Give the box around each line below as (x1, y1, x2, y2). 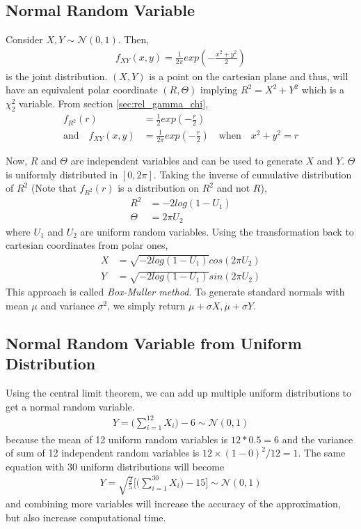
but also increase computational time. (6, 509, 166, 524)
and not (216, 181, 250, 195)
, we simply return (107, 298, 186, 312)
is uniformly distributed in (6, 167, 118, 181)
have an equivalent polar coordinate (6, 82, 158, 97)
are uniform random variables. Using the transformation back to (80, 224, 354, 238)
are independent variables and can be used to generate (70, 153, 303, 167)
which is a (301, 82, 344, 97)
